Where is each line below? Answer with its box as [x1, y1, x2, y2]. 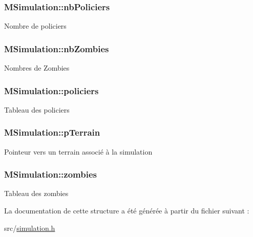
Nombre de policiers [4, 20, 67, 31]
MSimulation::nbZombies [4, 42, 109, 55]
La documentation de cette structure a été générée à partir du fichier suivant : [4, 205, 249, 216]
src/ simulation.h [4, 222, 55, 233]
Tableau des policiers [4, 104, 70, 115]
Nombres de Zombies [4, 62, 70, 73]
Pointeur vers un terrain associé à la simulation [4, 146, 153, 157]
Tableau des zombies [4, 188, 69, 199]
